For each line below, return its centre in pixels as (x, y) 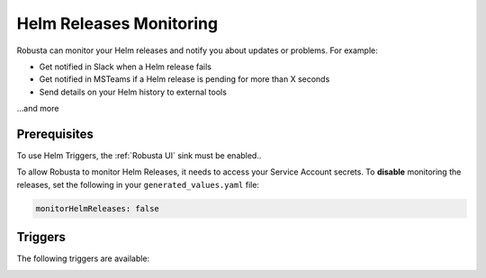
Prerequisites (55, 134)
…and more (38, 109)
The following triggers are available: (83, 259)
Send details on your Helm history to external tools (133, 92)
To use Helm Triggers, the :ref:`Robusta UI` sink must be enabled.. (139, 156)
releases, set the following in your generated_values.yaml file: (138, 184)
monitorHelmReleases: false (97, 208)
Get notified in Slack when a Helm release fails (125, 67)
